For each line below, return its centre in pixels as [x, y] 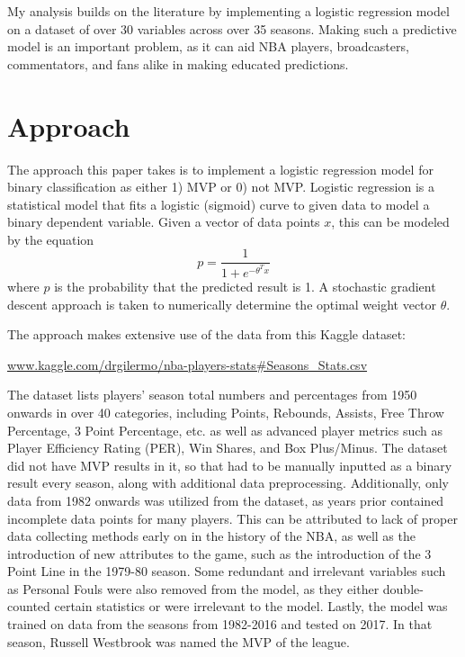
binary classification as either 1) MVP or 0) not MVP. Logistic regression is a [221, 187]
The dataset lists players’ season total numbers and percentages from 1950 [212, 395]
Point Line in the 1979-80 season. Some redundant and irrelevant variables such [227, 571]
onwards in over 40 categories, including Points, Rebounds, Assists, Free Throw [226, 412]
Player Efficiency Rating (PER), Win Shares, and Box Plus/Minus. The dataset [228, 448]
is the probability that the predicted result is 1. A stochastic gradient [245, 286]
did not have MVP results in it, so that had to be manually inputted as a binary [230, 465]
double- [403, 588]
